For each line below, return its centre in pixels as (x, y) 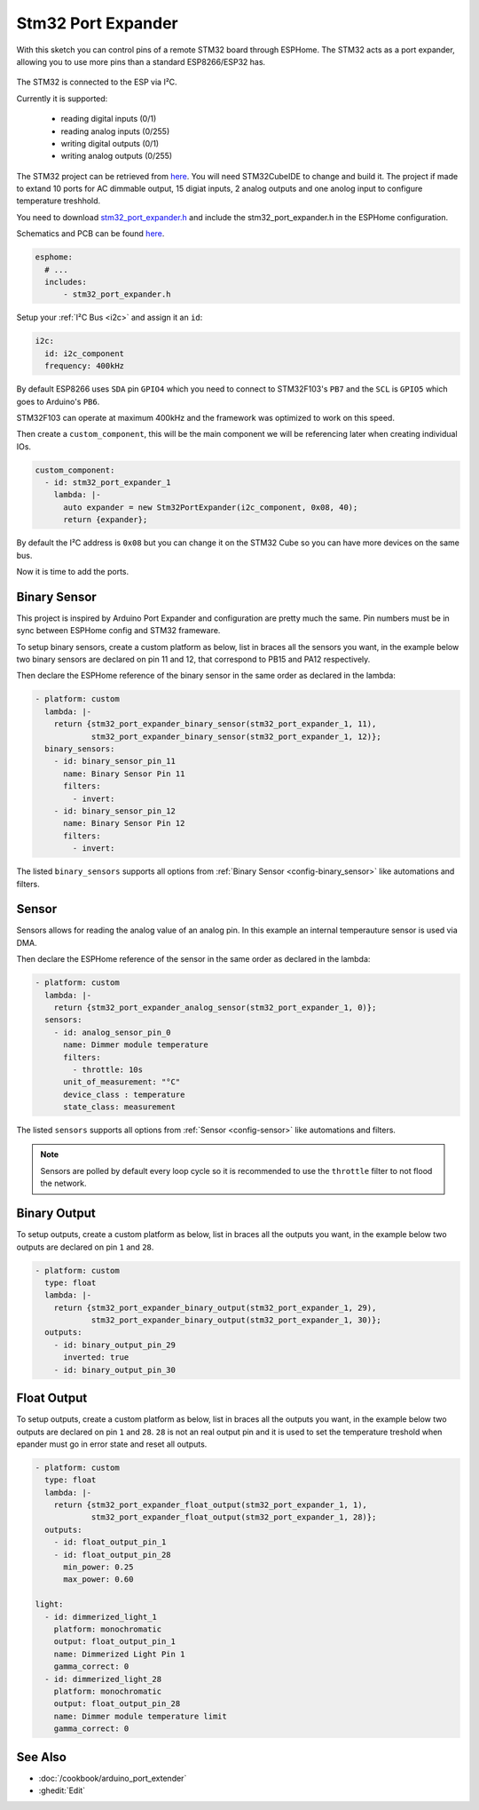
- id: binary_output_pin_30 (115, 1369)
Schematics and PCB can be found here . (90, 234)
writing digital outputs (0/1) (110, 143)
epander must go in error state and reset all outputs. (112, 1444)
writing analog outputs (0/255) (117, 156)
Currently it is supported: (62, 99)
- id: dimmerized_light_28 (103, 1679)
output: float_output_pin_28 (117, 1704)
